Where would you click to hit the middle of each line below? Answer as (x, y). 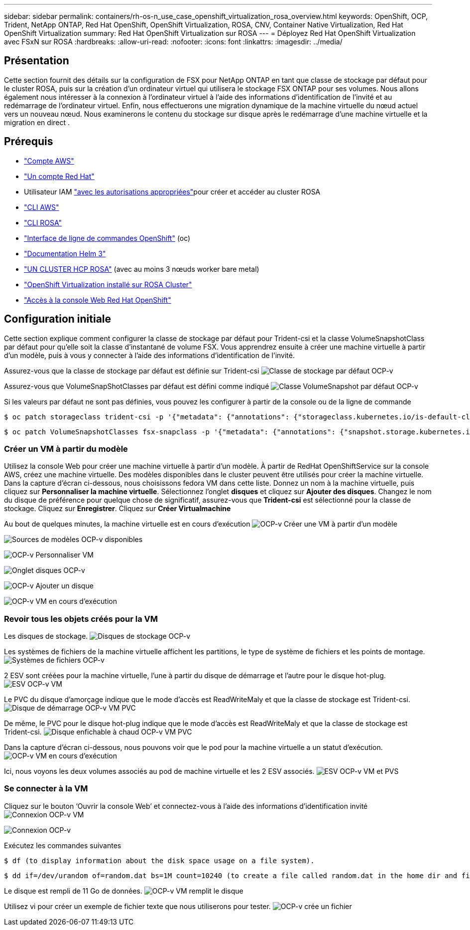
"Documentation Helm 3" (65, 253)
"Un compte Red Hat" (59, 176)
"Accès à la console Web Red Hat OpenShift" (98, 300)
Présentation (37, 61)
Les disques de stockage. (46, 636)
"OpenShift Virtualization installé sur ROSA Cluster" (108, 284)
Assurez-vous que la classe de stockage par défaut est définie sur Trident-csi (132, 371)
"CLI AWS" (42, 207)
